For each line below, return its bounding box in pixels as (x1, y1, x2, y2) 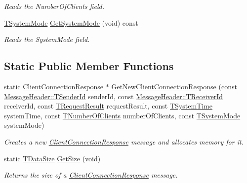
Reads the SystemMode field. (4, 34, 90, 44)
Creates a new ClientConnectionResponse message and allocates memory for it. (4, 136, 244, 146)
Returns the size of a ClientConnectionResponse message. (4, 170, 178, 180)
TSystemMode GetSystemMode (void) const (4, 17, 138, 28)
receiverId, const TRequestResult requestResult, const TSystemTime (4, 101, 212, 111)
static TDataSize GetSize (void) (4, 153, 101, 163)
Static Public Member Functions (4, 58, 174, 73)
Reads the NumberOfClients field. (4, 1, 104, 11)
